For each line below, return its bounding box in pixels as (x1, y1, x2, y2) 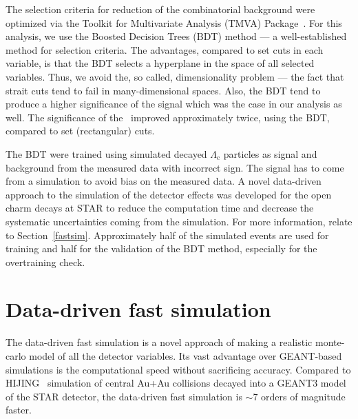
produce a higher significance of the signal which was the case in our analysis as (6, 96, 342, 111)
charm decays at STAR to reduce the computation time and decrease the (6, 201, 314, 215)
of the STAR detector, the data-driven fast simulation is (6, 389, 242, 403)
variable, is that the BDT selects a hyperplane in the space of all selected (6, 56, 315, 70)
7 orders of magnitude (253, 389, 346, 403)
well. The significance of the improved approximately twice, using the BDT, (6, 110, 330, 124)
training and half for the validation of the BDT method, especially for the (6, 241, 317, 256)
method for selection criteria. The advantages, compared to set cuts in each (6, 42, 324, 57)
